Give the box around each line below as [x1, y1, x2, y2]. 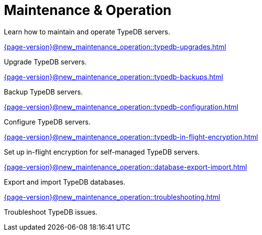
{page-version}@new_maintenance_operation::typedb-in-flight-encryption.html [4, 132, 258, 141]
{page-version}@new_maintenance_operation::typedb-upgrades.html [4, 42, 226, 51]
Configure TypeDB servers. [4, 117, 91, 126]
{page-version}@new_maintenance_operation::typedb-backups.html [4, 72, 223, 81]
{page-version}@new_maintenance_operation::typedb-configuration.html [4, 102, 238, 111]
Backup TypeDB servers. [4, 87, 83, 96]
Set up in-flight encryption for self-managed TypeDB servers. [4, 147, 200, 156]
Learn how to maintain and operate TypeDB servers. [4, 27, 170, 36]
